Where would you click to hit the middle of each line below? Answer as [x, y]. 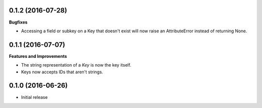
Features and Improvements [38, 56]
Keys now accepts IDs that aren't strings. [62, 72]
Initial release [34, 97]
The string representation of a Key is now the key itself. [76, 65]
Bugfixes [18, 22]
